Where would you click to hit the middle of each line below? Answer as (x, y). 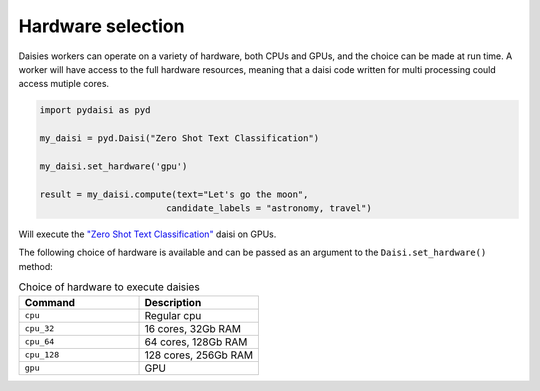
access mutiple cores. (64, 84)
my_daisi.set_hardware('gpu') (113, 166)
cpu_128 (42, 355)
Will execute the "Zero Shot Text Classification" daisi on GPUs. (147, 234)
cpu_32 (39, 328)
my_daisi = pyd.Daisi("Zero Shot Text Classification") (179, 138)
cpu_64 (39, 341)
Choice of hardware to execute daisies (109, 287)
